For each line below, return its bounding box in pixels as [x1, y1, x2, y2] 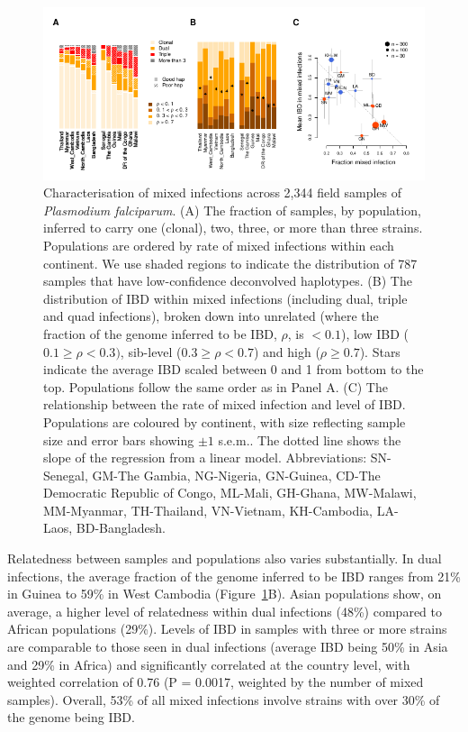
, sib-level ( [120, 342, 182, 361]
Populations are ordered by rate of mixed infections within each [43, 235, 394, 254]
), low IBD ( [341, 324, 409, 343]
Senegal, [43, 465, 88, 484]
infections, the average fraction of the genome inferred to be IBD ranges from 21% [7, 566, 461, 585]
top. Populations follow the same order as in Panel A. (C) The [43, 377, 388, 396]
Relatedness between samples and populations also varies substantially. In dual [7, 549, 442, 568]
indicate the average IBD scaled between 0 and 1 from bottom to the [43, 360, 424, 379]
